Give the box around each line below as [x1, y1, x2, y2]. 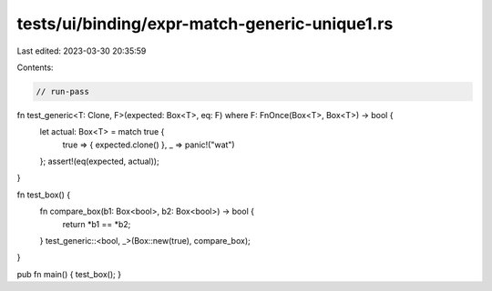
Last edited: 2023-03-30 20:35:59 [16, 45, 147, 56]
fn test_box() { [16, 189, 71, 200]
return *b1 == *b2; [62, 218, 131, 229]
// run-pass [36, 86, 90, 96]
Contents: [16, 62, 54, 73]
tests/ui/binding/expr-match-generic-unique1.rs [16, 14, 394, 34]
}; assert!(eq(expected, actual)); [39, 156, 159, 167]
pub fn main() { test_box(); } [16, 268, 122, 279]
